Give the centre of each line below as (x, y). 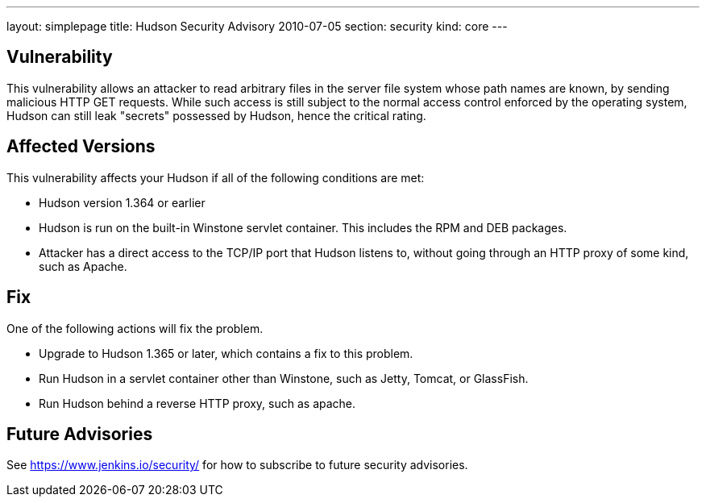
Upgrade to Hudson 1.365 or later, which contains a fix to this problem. (226, 353)
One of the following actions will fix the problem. (135, 328)
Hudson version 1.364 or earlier (122, 202)
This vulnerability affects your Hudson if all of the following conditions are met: (216, 177)
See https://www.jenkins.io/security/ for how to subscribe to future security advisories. (237, 465)
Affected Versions (81, 147)
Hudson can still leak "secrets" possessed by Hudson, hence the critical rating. (216, 115)
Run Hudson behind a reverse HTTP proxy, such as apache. (197, 403)
